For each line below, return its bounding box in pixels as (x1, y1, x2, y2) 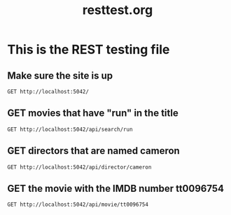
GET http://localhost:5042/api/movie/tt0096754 (7, 201, 149, 209)
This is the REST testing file (7, 41, 170, 58)
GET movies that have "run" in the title (7, 107, 178, 119)
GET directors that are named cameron (7, 145, 180, 157)
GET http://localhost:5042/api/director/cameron (7, 164, 152, 171)
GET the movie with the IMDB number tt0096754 (7, 183, 224, 195)
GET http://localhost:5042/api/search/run (7, 126, 133, 133)
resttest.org (82, 2, 153, 18)
